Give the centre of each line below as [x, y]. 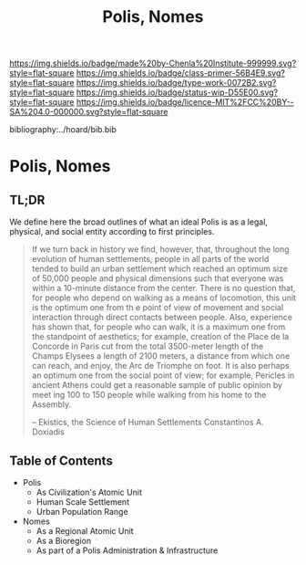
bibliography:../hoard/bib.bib [63, 130]
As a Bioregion [64, 541]
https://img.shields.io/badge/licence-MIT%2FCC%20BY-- [185, 102]
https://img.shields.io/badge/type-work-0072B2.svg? [176, 83]
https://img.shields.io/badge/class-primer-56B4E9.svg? [180, 73]
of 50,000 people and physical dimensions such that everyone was [158, 278]
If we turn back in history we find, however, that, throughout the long [160, 249]
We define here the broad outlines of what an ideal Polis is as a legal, [139, 222]
